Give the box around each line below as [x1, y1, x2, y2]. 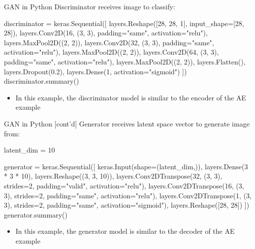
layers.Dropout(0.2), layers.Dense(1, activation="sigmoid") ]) [4, 66, 187, 76]
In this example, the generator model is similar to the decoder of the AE [15, 226, 235, 236]
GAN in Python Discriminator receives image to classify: [4, 1, 175, 11]
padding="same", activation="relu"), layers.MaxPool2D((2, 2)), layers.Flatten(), [4, 56, 246, 66]
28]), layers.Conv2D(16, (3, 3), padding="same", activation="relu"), [4, 28, 208, 38]
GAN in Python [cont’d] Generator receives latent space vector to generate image [4, 118, 250, 128]
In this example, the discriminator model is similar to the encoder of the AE [15, 92, 246, 102]
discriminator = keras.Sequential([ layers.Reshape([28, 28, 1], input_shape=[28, [4, 18, 244, 28]
